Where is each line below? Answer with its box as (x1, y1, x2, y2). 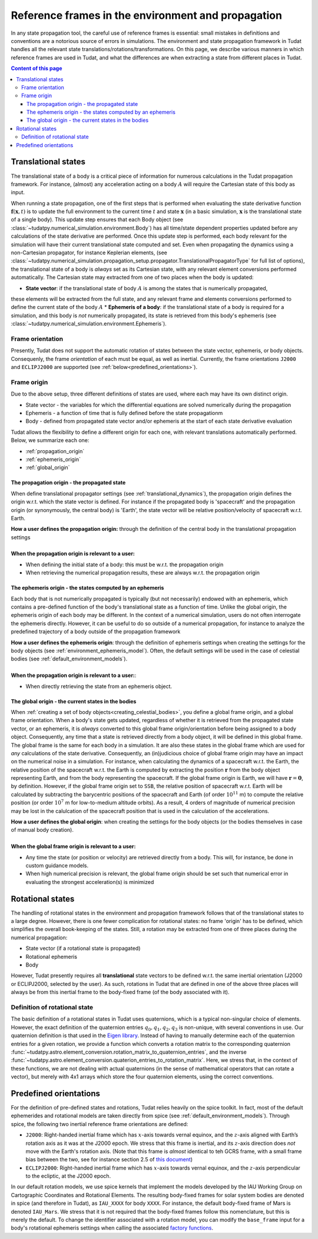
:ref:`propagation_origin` (25, 447, 85, 454)
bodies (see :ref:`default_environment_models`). (11, 655, 128, 662)
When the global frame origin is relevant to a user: (11, 843, 136, 850)
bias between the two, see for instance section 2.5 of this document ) (25, 1156, 193, 1163)
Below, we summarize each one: (11, 437, 90, 444)
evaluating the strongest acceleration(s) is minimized (25, 878, 154, 885)
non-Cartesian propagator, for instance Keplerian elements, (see (11, 249, 167, 256)
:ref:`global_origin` (25, 464, 70, 471)
